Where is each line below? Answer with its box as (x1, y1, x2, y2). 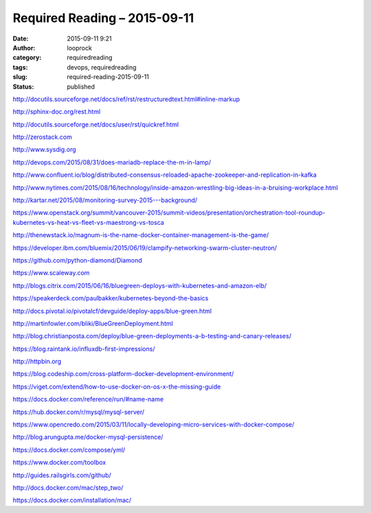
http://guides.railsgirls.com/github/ (12, 471, 111, 479)
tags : (12, 63, 28, 72)
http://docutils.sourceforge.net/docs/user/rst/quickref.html (12, 120, 179, 129)
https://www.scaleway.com (12, 269, 90, 277)
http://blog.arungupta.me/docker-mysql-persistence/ (12, 433, 164, 441)
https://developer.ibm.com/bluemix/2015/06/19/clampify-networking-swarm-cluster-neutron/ (12, 243, 278, 252)
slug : (12, 73, 27, 81)
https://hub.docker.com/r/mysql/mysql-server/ (12, 408, 144, 416)
